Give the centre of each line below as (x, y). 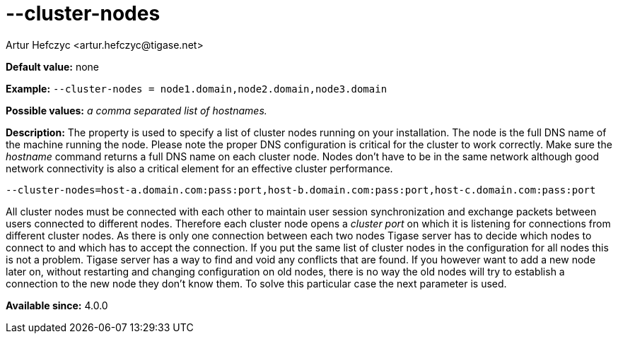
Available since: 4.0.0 (57, 305)
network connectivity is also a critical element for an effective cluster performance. (199, 168)
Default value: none (52, 66)
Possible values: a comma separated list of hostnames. (136, 110)
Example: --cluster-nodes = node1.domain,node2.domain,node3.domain (197, 88)
